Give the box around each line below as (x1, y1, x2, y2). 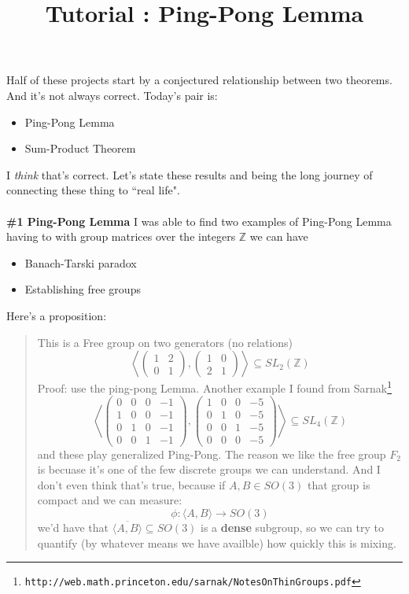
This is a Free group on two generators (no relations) (37, 334, 293, 350)
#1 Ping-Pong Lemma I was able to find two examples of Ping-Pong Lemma (6, 212, 392, 229)
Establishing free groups (24, 281, 141, 297)
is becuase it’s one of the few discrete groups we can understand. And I (37, 461, 381, 478)
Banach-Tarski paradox (24, 254, 137, 271)
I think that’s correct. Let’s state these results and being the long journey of (6, 166, 373, 183)
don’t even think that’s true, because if (37, 476, 226, 493)
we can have (249, 228, 308, 245)
